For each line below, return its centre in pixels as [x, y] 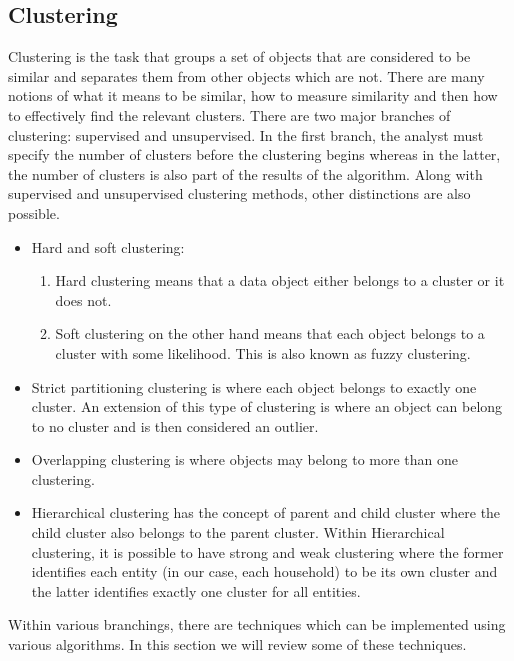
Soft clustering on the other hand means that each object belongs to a [270, 333]
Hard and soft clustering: [108, 246]
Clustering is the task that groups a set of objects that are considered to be [239, 56]
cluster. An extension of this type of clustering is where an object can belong [267, 406]
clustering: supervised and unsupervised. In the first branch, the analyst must [246, 134]
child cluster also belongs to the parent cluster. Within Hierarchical [238, 532]
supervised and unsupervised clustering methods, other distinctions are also [239, 193]
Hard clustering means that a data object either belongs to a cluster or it [280, 280]
